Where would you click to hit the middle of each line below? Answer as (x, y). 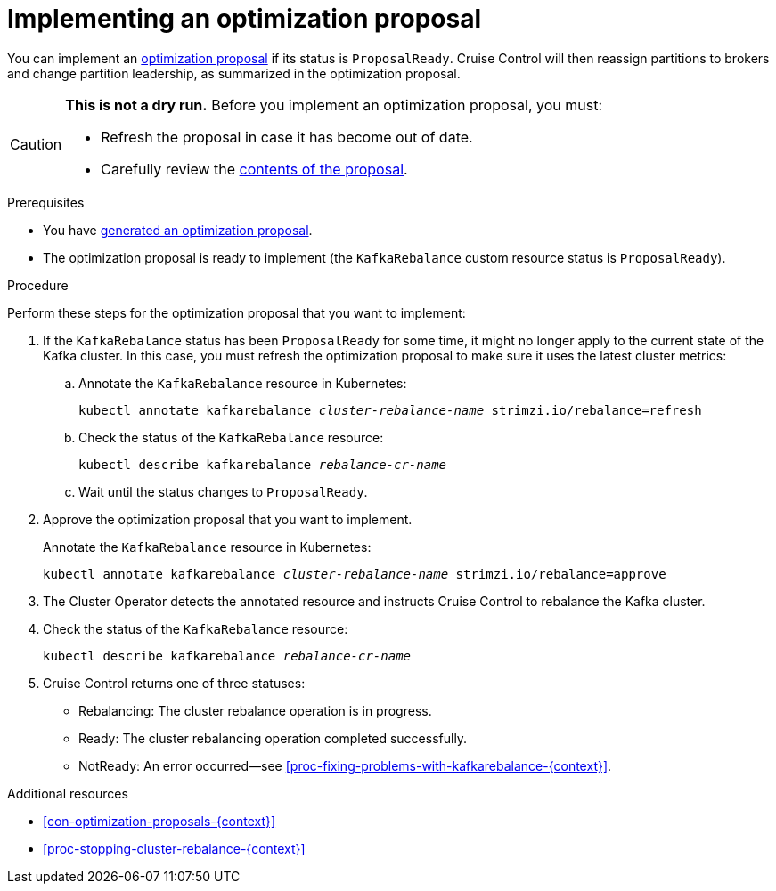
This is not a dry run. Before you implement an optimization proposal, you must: (334, 105)
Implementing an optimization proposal (244, 19)
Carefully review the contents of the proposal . (254, 169)
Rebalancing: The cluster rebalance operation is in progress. (255, 710)
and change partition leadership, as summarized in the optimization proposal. (234, 73)
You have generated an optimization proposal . (178, 230)
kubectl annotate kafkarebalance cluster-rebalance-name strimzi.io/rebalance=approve (355, 574)
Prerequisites (46, 202)
